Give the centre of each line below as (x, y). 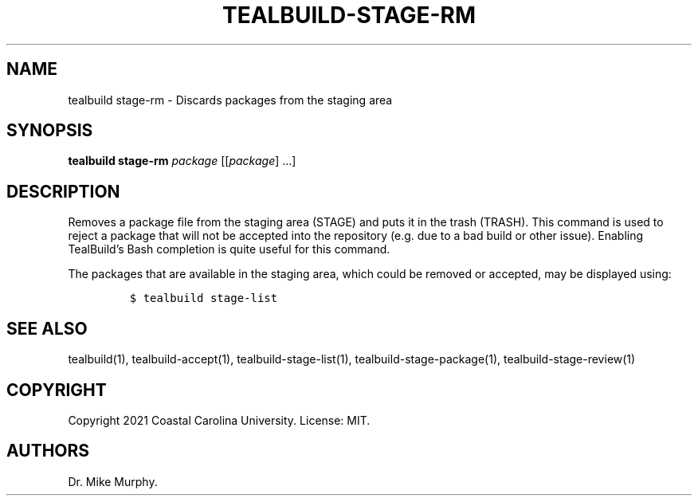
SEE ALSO (47, 328)
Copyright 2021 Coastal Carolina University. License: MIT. (219, 420)
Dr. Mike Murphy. (113, 481)
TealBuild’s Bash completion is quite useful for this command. (229, 249)
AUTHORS (48, 451)
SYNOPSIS (50, 131)
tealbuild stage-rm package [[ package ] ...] (182, 161)
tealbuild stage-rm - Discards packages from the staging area (230, 100)
